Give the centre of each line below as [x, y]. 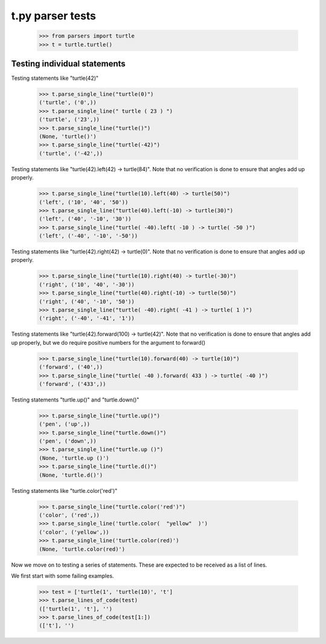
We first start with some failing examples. [62, 576]
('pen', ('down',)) [68, 441]
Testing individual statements [69, 63]
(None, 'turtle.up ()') [74, 458]
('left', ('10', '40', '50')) [84, 202]
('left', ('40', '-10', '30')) [85, 219]
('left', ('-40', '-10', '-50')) [88, 236]
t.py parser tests [54, 16]
